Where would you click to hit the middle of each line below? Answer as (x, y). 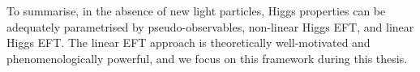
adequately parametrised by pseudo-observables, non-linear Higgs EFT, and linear (210, 26)
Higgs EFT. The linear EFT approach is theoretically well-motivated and (189, 42)
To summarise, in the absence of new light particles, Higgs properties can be (196, 11)
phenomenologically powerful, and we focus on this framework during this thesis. (207, 58)
